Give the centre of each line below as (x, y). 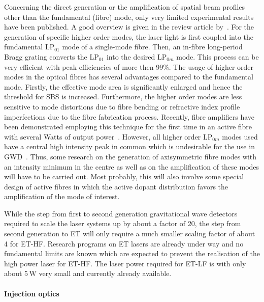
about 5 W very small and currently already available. (88, 273)
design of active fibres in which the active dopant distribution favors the (116, 186)
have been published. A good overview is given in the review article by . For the (129, 27)
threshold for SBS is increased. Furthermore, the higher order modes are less (123, 97)
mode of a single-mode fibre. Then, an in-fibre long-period (152, 47)
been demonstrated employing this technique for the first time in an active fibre (128, 127)
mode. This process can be (218, 56)
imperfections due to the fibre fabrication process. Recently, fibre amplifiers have (129, 116)
